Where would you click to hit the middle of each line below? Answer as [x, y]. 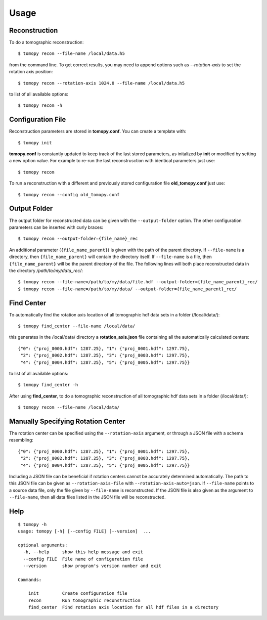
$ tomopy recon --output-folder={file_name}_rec [78, 239]
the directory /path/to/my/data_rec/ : [46, 270]
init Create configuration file [78, 594]
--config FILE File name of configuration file [83, 559]
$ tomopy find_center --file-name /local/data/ [77, 326]
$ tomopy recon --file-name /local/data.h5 [71, 54]
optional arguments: [43, 545]
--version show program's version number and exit [92, 566]
